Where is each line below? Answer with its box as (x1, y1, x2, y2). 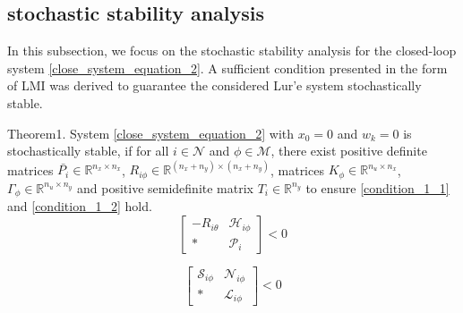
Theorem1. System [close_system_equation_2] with (7, 123, 295, 142)
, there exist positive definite (270, 141, 427, 160)
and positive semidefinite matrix (77, 178, 253, 197)
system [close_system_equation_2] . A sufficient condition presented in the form (7, 58, 448, 77)
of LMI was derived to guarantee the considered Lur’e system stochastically (7, 76, 422, 95)
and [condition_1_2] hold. (7, 197, 152, 216)
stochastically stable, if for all (7, 141, 169, 160)
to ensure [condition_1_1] (305, 178, 450, 197)
